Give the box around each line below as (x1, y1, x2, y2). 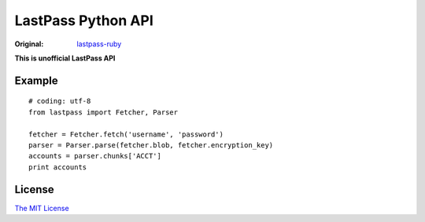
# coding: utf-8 (28, 96, 91, 106)
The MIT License (14, 203, 70, 213)
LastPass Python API (14, 12, 153, 29)
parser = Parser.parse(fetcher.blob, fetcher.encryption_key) (28, 140, 274, 149)
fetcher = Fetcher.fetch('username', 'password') (28, 129, 224, 139)
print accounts (28, 162, 87, 172)
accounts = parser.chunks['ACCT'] (28, 151, 161, 161)
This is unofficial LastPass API (14, 53, 116, 63)
